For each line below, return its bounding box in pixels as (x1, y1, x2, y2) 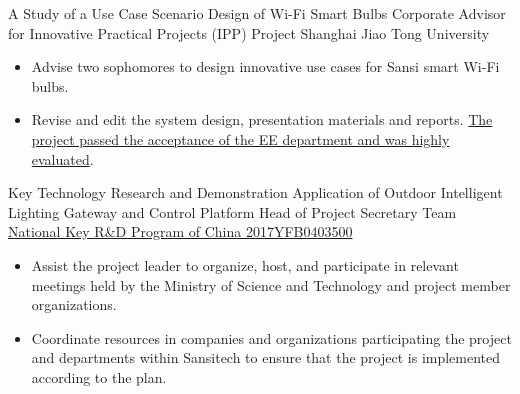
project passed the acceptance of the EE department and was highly (31, 128, 450, 149)
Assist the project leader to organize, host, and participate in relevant (31, 254, 459, 275)
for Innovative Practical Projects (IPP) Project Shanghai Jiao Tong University (8, 22, 490, 43)
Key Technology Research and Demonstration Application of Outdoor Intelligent (8, 182, 503, 203)
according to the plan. (31, 366, 167, 387)
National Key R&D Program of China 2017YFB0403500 (8, 221, 353, 242)
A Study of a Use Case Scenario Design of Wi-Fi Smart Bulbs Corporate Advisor (8, 3, 506, 23)
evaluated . (31, 148, 94, 169)
